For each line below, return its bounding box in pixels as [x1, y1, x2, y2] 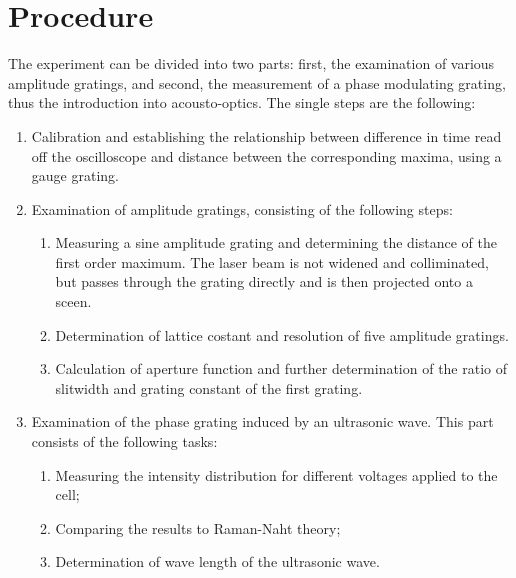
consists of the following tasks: [31, 431, 218, 452]
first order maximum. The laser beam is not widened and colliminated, [55, 251, 489, 272]
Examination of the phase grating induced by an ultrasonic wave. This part [31, 411, 494, 432]
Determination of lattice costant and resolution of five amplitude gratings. [55, 324, 509, 345]
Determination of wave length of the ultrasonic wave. [55, 551, 380, 572]
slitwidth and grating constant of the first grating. [55, 377, 363, 398]
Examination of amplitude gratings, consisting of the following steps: [31, 198, 453, 219]
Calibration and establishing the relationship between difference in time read [31, 125, 502, 146]
